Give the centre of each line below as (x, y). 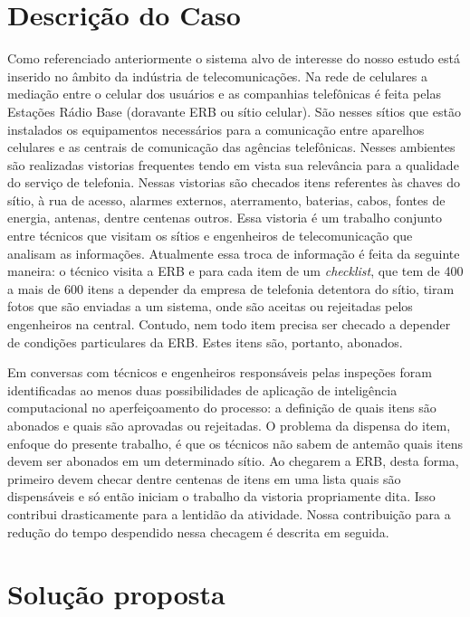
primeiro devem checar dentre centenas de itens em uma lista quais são (204, 478)
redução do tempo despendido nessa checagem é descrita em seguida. (198, 532)
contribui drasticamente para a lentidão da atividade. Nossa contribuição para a (229, 513)
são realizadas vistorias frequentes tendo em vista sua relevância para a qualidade (233, 164)
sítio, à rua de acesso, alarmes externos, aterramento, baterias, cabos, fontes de (226, 199)
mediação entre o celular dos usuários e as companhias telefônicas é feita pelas (224, 94)
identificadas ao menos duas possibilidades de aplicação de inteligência (202, 389)
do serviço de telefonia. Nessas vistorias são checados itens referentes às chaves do (234, 182)
